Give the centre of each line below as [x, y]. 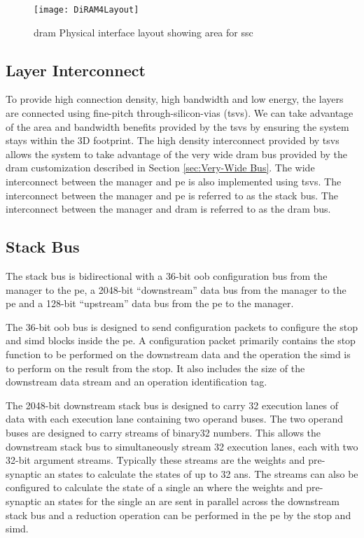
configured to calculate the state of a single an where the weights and [154, 487]
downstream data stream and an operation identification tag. [136, 382]
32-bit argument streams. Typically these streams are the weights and [155, 460]
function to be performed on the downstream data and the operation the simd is [178, 354]
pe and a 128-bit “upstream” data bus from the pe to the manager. [150, 303]
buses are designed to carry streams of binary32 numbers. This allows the [163, 432]
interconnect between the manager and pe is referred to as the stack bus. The [172, 195]
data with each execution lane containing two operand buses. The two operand [175, 419]
